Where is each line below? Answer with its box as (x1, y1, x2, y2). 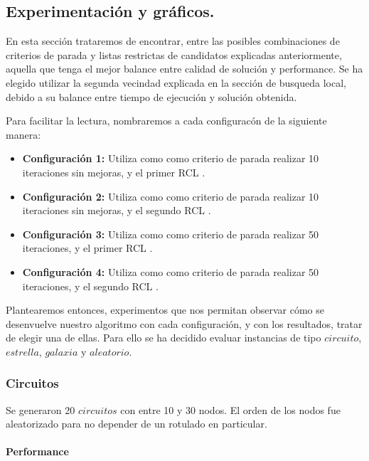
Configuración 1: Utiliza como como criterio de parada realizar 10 (22, 151, 319, 166)
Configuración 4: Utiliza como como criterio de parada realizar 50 (22, 264, 319, 279)
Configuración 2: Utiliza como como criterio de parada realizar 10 (22, 189, 319, 203)
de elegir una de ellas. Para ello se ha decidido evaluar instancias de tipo (6, 330, 321, 345)
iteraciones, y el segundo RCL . (22, 278, 159, 293)
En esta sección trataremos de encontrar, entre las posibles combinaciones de (6, 33, 340, 48)
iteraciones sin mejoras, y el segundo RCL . (22, 203, 211, 218)
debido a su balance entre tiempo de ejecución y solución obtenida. (6, 89, 297, 104)
